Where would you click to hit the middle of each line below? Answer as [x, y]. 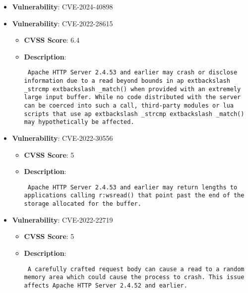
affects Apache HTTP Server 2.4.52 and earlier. [106, 285]
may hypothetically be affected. [79, 122]
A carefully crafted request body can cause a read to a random [136, 269]
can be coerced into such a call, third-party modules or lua [129, 106]
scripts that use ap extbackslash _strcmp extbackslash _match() [134, 114]
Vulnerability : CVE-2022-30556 [62, 138]
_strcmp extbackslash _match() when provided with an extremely [132, 89]
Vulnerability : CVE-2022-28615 [62, 23]
